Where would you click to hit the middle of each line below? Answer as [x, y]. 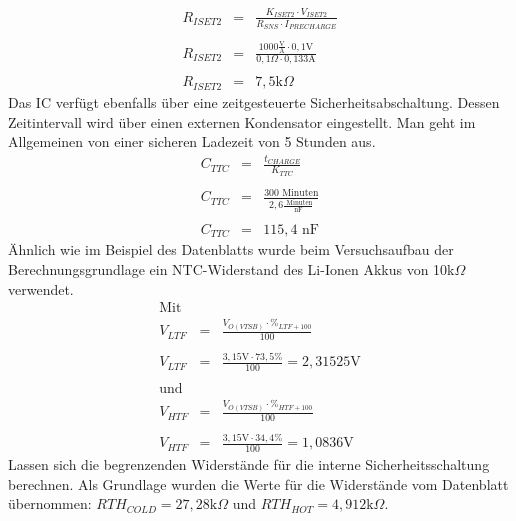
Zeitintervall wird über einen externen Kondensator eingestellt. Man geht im [242, 121]
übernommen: [50, 503]
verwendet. [41, 288]
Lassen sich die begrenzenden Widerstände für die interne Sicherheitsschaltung [249, 464]
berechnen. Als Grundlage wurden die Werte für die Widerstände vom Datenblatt [258, 483]
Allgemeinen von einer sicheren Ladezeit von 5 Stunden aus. [192, 141]
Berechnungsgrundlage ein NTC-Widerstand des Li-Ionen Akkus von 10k [231, 268]
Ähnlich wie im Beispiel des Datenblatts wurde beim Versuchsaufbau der [231, 249]
